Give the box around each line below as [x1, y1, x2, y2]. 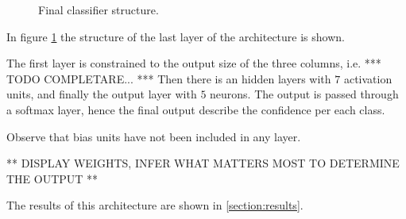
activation [343, 70, 392, 86]
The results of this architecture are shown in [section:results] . [6, 197, 304, 213]
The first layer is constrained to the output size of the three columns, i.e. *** [6, 55, 381, 71]
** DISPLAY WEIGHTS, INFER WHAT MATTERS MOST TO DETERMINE [6, 155, 400, 171]
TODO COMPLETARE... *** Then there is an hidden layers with [6, 70, 331, 86]
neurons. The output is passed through [210, 86, 399, 102]
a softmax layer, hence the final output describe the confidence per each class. [6, 101, 385, 117]
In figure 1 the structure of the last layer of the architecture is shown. [6, 28, 345, 44]
